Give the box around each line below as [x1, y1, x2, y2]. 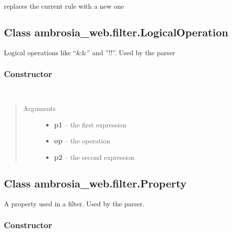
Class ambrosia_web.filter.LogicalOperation [4, 24, 229, 39]
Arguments [23, 103, 56, 113]
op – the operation [54, 136, 111, 146]
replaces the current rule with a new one [4, 1, 124, 11]
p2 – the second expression [54, 152, 135, 162]
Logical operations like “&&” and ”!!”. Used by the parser [4, 47, 175, 57]
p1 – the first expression [54, 119, 127, 129]
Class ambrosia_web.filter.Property [4, 175, 187, 190]
